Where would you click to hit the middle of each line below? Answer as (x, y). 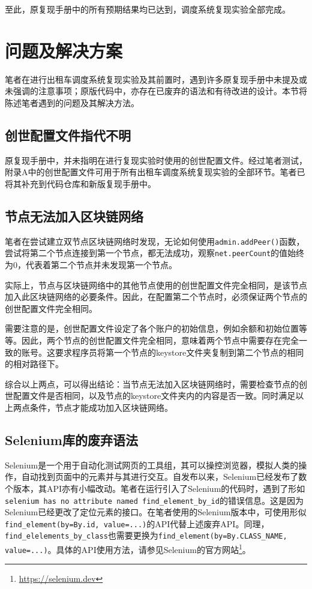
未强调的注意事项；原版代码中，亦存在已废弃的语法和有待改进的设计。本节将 (156, 91)
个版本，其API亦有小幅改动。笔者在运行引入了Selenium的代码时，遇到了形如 (155, 488)
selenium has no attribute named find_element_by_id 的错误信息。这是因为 (154, 500)
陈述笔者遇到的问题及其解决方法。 (72, 102)
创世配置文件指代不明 (68, 135)
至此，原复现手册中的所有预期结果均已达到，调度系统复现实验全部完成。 (148, 9)
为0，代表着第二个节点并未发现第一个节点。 (91, 265)
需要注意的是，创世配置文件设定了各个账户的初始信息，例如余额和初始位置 (152, 328)
